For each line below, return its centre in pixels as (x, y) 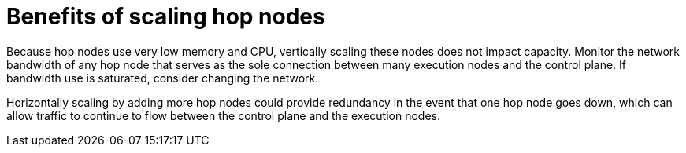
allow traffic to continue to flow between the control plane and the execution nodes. (224, 115)
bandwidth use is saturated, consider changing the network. (163, 78)
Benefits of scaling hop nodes (166, 16)
